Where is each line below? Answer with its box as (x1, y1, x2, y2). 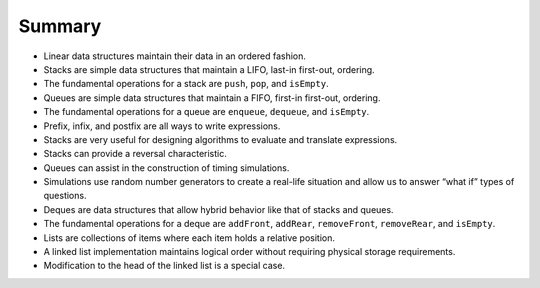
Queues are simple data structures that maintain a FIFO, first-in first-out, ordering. (43, 91, 381, 104)
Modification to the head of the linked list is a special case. (43, 260, 285, 272)
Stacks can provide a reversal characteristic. (43, 148, 227, 160)
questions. (43, 190, 87, 202)
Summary (18, 15, 102, 37)
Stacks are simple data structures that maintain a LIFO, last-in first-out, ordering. (43, 63, 375, 75)
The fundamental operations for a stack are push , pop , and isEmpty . (43, 78, 329, 90)
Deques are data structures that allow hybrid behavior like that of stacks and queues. (43, 203, 394, 215)
